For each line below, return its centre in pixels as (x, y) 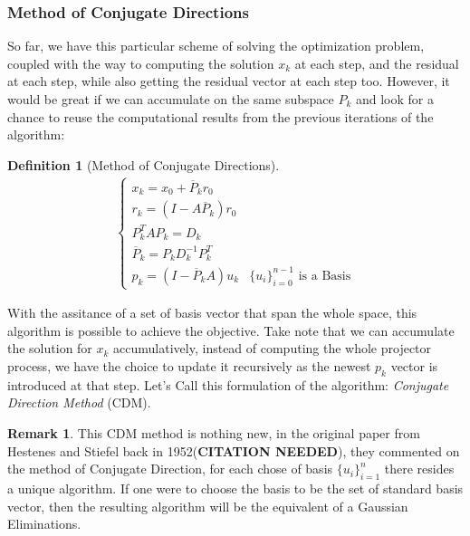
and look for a (394, 99)
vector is (414, 365)
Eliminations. (44, 524)
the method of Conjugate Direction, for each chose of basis (170, 469)
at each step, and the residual (377, 63)
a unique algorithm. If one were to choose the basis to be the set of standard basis (235, 488)
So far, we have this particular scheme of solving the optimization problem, (216, 46)
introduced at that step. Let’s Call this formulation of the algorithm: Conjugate (228, 384)
